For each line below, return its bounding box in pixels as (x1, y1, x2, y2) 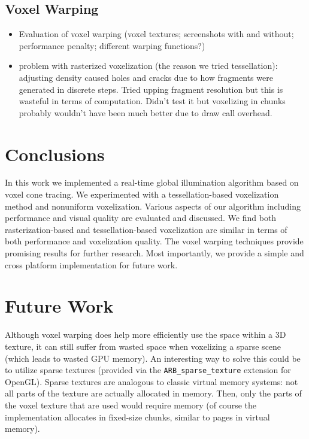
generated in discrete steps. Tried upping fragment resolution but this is (19, 83, 283, 95)
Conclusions (5, 141, 105, 166)
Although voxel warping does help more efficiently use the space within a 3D (5, 328, 286, 341)
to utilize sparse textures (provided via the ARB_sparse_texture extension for (5, 364, 291, 376)
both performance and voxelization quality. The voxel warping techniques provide (5, 235, 304, 247)
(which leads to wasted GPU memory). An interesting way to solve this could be (5, 352, 301, 364)
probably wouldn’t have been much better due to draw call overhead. (19, 106, 272, 119)
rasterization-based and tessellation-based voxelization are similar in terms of (5, 223, 287, 235)
